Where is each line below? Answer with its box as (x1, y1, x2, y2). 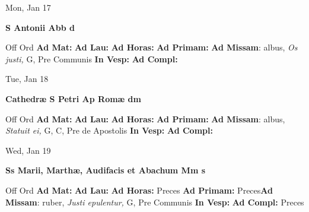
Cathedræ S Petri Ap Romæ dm (5, 92, 141, 105)
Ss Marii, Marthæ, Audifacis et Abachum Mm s (5, 164, 206, 176)
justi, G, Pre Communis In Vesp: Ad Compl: (5, 52, 178, 65)
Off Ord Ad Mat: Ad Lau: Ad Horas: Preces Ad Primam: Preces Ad (5, 183, 273, 196)
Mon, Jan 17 (5, 1, 51, 13)
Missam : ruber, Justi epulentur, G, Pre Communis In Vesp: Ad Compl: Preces (5, 195, 304, 208)
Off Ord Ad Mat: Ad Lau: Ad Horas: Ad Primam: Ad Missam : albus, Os (5, 41, 298, 53)
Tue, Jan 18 (5, 72, 49, 85)
